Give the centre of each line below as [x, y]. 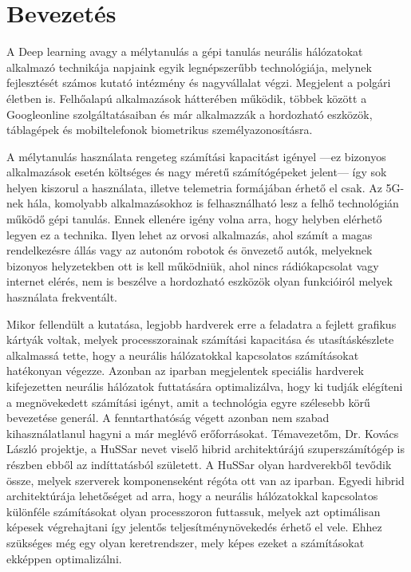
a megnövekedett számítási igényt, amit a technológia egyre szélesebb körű [188, 402]
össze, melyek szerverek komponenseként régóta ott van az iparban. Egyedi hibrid [205, 480]
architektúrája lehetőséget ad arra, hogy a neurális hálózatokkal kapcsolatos [192, 496]
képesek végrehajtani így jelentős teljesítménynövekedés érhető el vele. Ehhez [194, 527]
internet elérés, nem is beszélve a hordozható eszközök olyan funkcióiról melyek [200, 281]
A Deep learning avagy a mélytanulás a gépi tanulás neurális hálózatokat [185, 51]
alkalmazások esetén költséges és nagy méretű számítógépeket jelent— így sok [197, 172]
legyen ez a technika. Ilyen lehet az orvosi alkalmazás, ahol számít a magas [190, 234]
